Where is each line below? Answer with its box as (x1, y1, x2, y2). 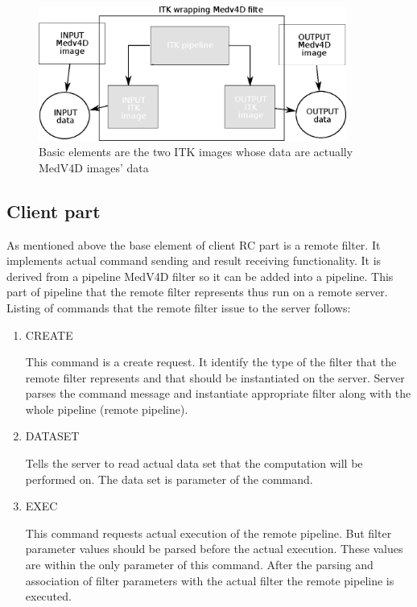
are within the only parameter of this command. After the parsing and (25, 556, 374, 573)
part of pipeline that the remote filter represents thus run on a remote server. (6, 283, 388, 300)
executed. (25, 588, 72, 605)
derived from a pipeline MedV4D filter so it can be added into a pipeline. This (6, 267, 394, 284)
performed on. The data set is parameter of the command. (25, 470, 313, 487)
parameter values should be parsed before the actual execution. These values (25, 540, 403, 557)
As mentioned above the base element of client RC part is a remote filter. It (6, 236, 381, 253)
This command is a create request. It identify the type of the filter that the (25, 353, 397, 370)
